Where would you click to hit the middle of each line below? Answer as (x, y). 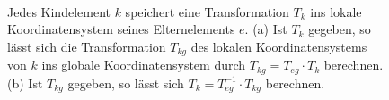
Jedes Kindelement (59, 11)
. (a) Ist (266, 29)
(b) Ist (25, 83)
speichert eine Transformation (207, 11)
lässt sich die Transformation (87, 46)
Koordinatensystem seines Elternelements (121, 29)
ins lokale (336, 11)
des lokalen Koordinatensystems (279, 46)
